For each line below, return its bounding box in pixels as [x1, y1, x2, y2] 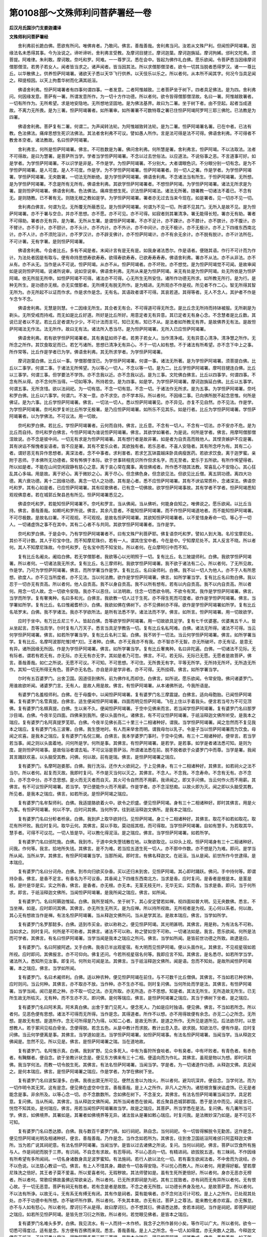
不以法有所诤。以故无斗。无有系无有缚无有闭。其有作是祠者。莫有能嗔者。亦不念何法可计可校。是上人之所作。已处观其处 [9, 1190, 256, 1196]
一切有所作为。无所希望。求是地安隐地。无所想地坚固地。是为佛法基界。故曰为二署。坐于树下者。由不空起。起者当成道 [9, 100, 252, 106]
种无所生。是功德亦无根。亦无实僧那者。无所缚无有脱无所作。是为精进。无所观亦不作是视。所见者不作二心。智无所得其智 [9, 282, 256, 288]
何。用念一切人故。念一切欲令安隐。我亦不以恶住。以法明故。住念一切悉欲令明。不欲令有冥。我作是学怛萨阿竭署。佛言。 [9, 588, 256, 594]
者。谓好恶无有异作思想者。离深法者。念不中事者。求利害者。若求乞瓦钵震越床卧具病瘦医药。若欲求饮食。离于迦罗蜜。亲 [9, 450, 256, 456]
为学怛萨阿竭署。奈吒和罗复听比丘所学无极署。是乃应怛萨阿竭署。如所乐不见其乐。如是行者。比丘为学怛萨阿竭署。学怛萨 [9, 406, 256, 412]
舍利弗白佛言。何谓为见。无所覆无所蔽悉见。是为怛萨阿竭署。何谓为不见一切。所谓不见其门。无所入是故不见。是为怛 [17, 203, 256, 210]
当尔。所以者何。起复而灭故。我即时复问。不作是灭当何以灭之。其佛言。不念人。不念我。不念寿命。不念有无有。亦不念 [9, 770, 252, 776]
